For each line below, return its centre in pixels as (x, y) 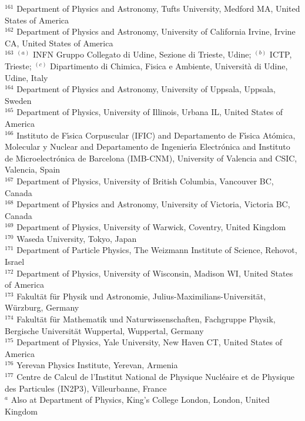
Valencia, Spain (33, 169)
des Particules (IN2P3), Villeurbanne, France (86, 388)
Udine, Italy (26, 77)
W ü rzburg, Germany (42, 307)
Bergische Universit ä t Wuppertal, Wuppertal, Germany (104, 330)
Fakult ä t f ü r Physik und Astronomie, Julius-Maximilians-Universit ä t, (141, 296)
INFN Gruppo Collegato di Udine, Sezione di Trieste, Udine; (142, 54)
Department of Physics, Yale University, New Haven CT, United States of (150, 342)
